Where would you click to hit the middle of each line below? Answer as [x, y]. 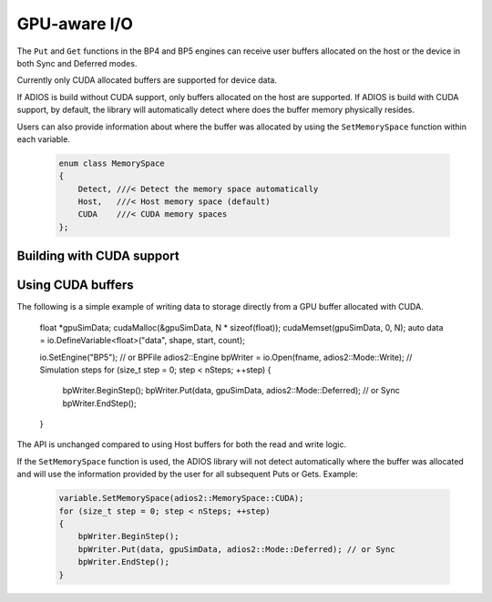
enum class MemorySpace [112, 163]
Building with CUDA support [98, 256]
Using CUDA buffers [75, 286]
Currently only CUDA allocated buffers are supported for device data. [147, 80]
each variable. [43, 139]
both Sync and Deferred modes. [77, 63]
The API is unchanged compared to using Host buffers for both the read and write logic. [181, 444]
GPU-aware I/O [75, 24]
